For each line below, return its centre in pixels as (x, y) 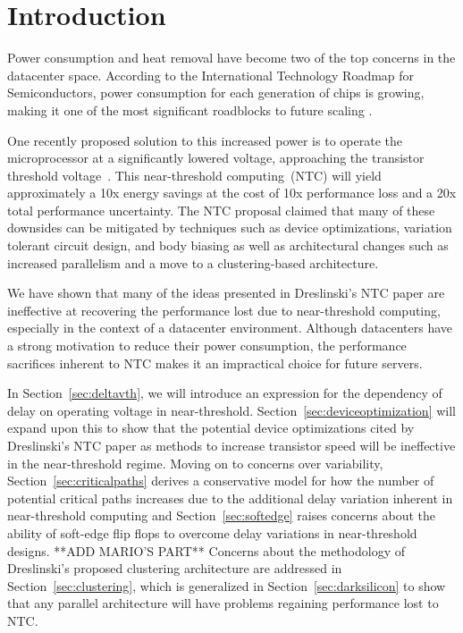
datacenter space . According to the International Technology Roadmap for (211, 75)
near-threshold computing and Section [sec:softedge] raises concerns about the (221, 515)
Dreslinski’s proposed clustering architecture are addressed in (175, 568)
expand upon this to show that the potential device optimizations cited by (211, 428)
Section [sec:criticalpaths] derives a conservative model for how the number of (221, 481)
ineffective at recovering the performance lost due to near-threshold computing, (224, 310)
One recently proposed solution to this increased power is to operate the (205, 140)
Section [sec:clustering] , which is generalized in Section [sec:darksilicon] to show (227, 585)
